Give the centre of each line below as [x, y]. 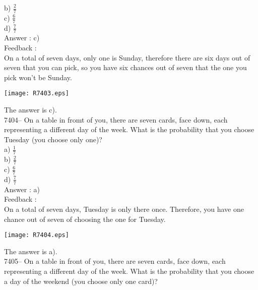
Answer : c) [22, 38]
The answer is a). [31, 251]
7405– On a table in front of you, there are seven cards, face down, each [115, 261]
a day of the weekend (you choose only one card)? [81, 281]
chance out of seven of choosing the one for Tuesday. [85, 219]
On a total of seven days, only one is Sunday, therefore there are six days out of [127, 57]
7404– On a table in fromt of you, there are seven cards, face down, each [116, 119]
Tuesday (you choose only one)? [53, 139]
